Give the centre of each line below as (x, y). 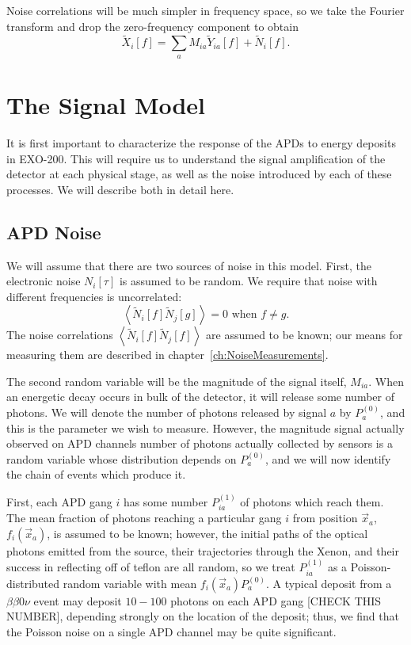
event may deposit (78, 600)
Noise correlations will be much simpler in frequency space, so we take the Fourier (205, 10)
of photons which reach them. (312, 501)
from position (325, 518)
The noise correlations (60, 335)
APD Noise (54, 232)
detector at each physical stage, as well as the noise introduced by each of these (199, 174)
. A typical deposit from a (329, 583)
